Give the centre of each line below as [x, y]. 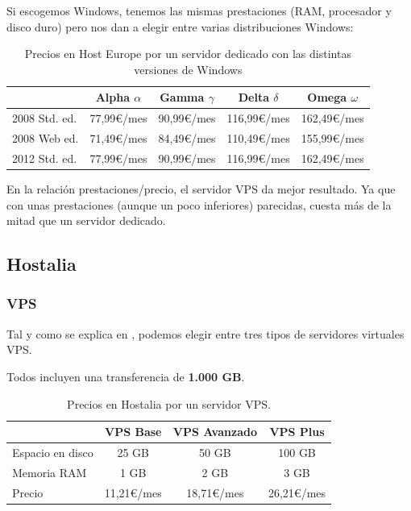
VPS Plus [297, 432]
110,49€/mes [258, 138]
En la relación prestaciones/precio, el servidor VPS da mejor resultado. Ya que [201, 189]
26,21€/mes [297, 492]
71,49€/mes [118, 138]
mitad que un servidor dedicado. [86, 220]
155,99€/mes [332, 138]
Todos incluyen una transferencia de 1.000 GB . [126, 376]
